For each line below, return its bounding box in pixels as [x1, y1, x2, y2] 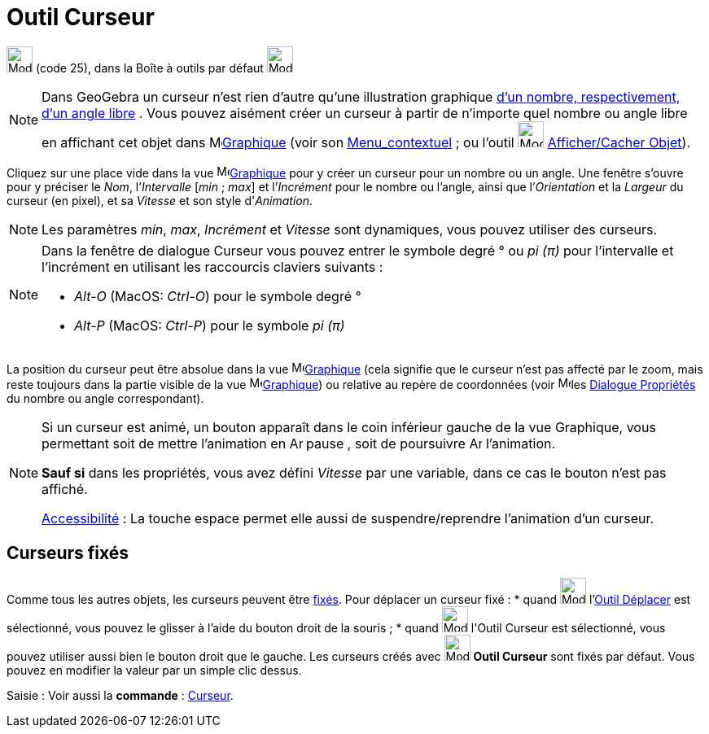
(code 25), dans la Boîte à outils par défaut [35, 60, 264, 75]
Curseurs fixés [7, 543, 129, 564]
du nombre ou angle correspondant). [7, 391, 204, 405]
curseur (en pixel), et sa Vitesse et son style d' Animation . [7, 193, 313, 208]
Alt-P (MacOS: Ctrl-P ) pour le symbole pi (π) [74, 317, 345, 334]
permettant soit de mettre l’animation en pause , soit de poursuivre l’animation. [42, 435, 556, 452]
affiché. [42, 480, 88, 497]
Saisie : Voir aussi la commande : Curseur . [7, 688, 234, 702]
